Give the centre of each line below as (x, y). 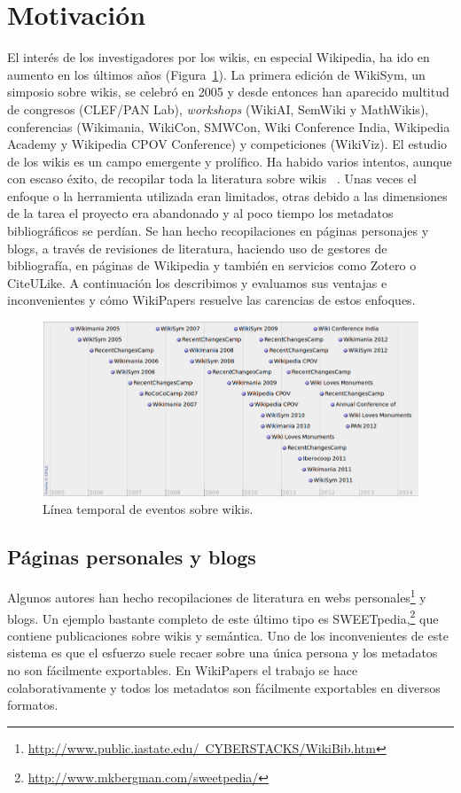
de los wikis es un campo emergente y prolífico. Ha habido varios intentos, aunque (230, 161)
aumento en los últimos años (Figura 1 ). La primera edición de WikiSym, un (216, 74)
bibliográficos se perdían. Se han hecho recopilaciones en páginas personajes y (218, 231)
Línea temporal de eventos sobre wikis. (148, 509)
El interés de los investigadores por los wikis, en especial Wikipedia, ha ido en (219, 57)
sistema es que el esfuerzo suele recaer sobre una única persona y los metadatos (223, 653)
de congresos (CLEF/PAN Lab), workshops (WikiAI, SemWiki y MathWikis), (218, 109)
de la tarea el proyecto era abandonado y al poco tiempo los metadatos (200, 213)
